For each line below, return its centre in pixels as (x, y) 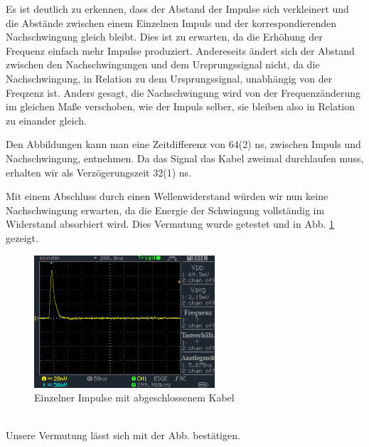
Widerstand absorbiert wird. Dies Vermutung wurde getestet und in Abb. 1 (170, 224)
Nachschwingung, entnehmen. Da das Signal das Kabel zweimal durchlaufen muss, (185, 158)
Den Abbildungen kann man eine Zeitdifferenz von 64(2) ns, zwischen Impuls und (183, 144)
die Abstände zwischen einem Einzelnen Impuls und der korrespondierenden (171, 22)
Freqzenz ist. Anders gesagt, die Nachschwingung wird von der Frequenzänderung (183, 92)
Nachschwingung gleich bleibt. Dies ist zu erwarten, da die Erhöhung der (164, 37)
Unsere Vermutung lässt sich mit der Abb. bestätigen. (123, 435)
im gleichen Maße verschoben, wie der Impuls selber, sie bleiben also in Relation (181, 106)
